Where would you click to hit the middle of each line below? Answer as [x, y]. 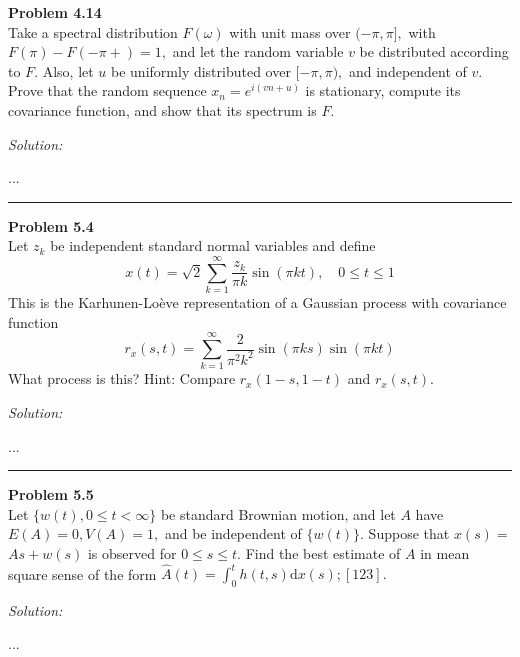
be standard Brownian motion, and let [278, 513]
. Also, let [64, 70]
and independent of [407, 70]
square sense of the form [82, 573]
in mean [445, 552]
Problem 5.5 [51, 494]
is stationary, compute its [383, 90]
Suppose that [409, 533]
